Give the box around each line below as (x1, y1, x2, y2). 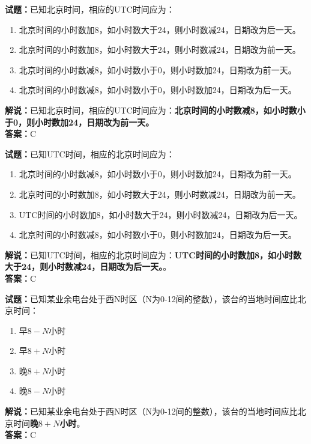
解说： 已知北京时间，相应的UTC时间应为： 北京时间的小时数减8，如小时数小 (5, 103, 306, 116)
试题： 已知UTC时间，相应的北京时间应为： (5, 147, 175, 160)
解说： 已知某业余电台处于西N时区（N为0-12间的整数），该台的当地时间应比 (5, 405, 298, 418)
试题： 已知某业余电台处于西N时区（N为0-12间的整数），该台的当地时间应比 (5, 292, 298, 305)
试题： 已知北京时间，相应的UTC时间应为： (5, 3, 175, 15)
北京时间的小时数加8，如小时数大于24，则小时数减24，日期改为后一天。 (19, 23, 301, 35)
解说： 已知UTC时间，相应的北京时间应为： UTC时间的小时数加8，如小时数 (5, 248, 301, 261)
